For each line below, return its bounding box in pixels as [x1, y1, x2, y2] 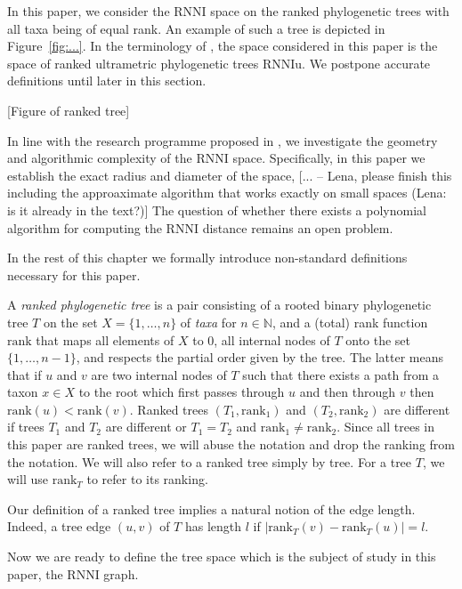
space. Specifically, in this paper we [232, 149, 426, 167]
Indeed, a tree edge [7, 517, 111, 536]
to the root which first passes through [78, 383, 285, 401]
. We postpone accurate [302, 53, 431, 72]
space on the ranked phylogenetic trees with [210, 2, 450, 20]
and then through [299, 383, 396, 401]
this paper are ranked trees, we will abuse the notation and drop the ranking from [7, 435, 455, 454]
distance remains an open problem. [202, 218, 393, 237]
